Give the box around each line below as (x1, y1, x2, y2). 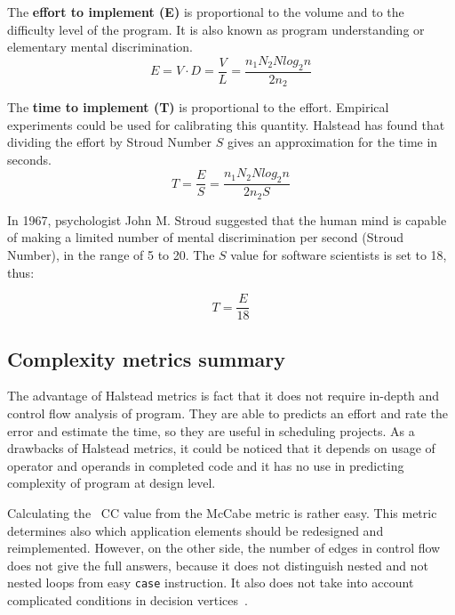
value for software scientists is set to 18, (230, 245, 447, 263)
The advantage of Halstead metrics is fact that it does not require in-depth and (7, 386, 440, 405)
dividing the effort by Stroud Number (7, 133, 212, 151)
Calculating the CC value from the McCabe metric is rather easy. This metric (7, 503, 437, 522)
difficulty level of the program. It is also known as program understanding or (7, 20, 425, 38)
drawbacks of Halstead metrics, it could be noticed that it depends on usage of (7, 439, 435, 457)
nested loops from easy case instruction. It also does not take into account (7, 573, 414, 592)
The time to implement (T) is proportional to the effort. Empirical (7, 98, 389, 117)
